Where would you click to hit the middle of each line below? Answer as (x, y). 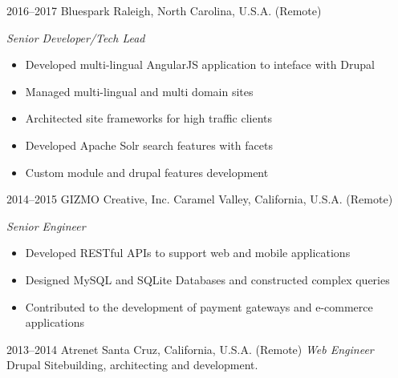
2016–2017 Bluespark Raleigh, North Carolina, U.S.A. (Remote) (164, 10)
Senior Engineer (46, 225)
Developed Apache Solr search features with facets (149, 145)
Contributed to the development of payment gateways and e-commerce (199, 306)
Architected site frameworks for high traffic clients (149, 118)
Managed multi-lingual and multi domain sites (139, 91)
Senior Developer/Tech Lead (76, 37)
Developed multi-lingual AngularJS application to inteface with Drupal (200, 64)
